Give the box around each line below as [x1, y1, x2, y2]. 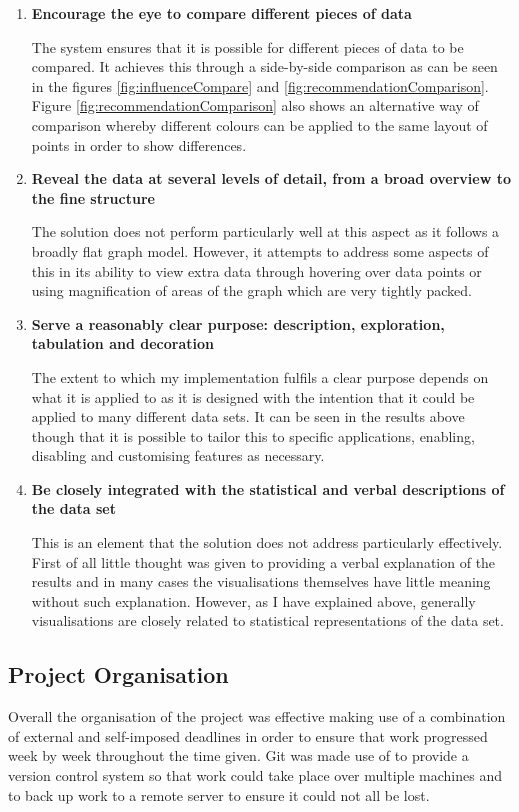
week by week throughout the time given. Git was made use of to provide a [8, 745, 469, 766]
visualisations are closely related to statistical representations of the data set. [31, 610, 504, 631]
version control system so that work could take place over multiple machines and [8, 765, 502, 786]
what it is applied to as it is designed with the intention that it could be [31, 386, 475, 407]
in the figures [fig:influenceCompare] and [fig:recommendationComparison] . [31, 75, 489, 96]
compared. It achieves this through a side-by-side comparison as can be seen [31, 56, 498, 77]
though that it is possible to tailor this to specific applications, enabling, [31, 425, 475, 446]
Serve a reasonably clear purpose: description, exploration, [31, 313, 445, 334]
